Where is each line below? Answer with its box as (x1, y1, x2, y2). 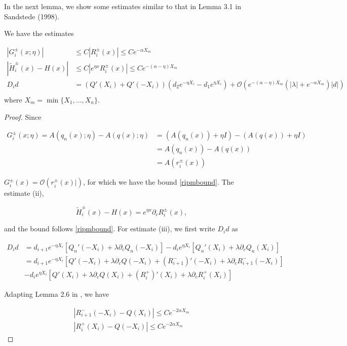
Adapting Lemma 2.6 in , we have (4, 288, 109, 299)
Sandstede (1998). (4, 11, 59, 21)
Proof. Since (4, 111, 42, 122)
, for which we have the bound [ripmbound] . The (83, 177, 234, 187)
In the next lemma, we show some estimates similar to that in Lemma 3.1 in (4, 1, 241, 11)
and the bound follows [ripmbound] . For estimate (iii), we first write (4, 223, 215, 234)
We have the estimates (4, 28, 74, 39)
